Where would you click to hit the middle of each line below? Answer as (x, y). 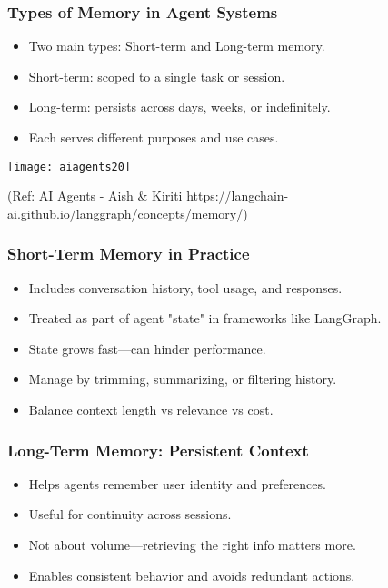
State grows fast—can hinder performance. (147, 348)
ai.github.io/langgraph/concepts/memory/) (128, 213)
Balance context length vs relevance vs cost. (151, 410)
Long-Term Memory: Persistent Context (158, 450)
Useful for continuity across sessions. (130, 514)
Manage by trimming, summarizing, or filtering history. (183, 379)
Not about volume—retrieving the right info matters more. (192, 545)
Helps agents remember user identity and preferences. (177, 483)
